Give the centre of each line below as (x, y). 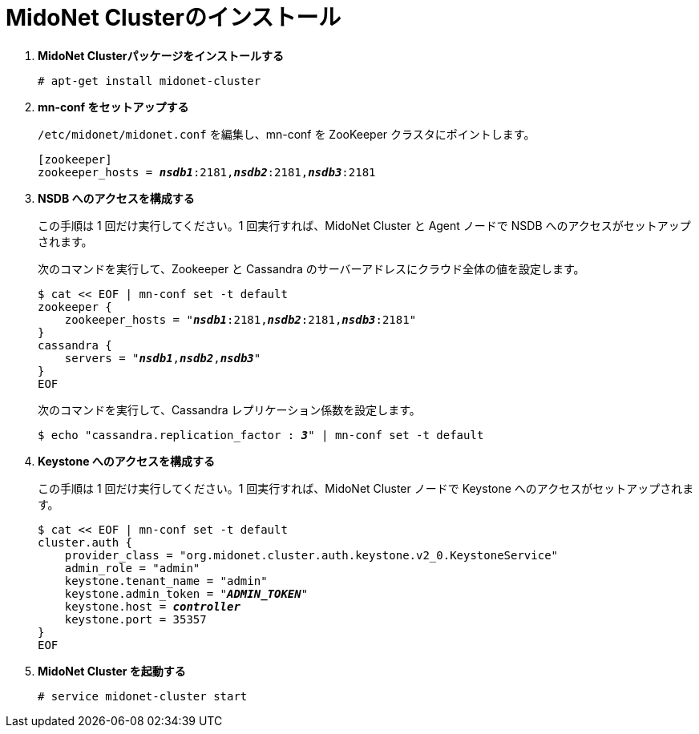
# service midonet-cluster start (143, 696)
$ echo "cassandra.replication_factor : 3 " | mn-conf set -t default (261, 435)
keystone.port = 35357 (135, 619)
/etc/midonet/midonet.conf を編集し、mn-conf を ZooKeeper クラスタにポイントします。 (287, 134)
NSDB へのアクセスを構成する (116, 198)
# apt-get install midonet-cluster (149, 81)
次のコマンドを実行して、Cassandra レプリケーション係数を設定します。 (229, 409)
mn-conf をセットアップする (113, 107)
